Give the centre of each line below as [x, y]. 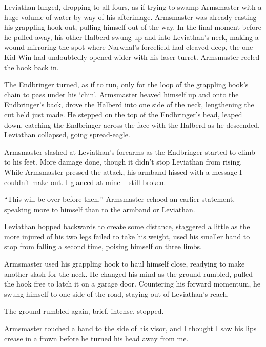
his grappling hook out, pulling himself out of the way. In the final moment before [133, 27]
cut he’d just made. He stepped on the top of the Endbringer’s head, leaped [123, 114]
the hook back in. [32, 67]
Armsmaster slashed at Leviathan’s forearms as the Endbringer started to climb [130, 151]
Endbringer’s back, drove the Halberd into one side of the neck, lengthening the [129, 104]
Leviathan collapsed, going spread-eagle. [67, 135]
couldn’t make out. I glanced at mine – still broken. [85, 182]
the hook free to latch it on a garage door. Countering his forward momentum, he [132, 284]
